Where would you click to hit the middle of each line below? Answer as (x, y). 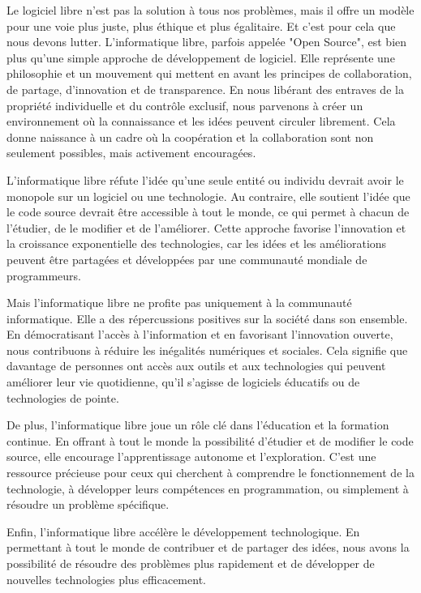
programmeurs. (44, 275)
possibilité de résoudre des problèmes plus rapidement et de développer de (191, 563)
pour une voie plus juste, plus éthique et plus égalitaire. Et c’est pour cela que (201, 26)
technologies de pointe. (63, 397)
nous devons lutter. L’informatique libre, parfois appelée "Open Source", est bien (207, 42)
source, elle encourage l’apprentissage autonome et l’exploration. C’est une (191, 456)
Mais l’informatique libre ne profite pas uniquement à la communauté (179, 303)
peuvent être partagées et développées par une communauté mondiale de (187, 259)
